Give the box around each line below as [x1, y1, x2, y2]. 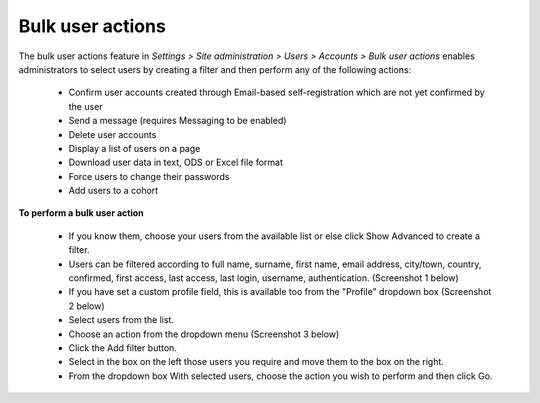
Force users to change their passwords [68, 170, 230, 182]
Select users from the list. [68, 314, 175, 326]
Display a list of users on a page [68, 142, 201, 154]
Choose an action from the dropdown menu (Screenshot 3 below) [68, 328, 340, 340]
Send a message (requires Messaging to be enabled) [68, 115, 287, 127]
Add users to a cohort [68, 185, 159, 197]
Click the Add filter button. [68, 341, 177, 354]
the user [68, 100, 104, 112]
